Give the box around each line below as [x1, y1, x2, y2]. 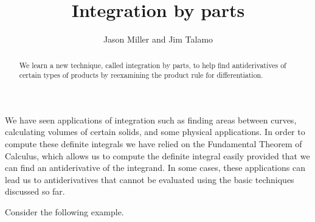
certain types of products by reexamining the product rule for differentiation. [19, 70, 263, 80]
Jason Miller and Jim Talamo [103, 33, 213, 46]
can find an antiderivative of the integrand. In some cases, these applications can [5, 161, 305, 174]
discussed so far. [5, 185, 65, 198]
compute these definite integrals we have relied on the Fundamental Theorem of [5, 137, 302, 150]
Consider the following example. [5, 205, 124, 218]
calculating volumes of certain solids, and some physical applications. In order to [5, 125, 305, 138]
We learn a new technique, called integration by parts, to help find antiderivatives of [19, 60, 286, 70]
